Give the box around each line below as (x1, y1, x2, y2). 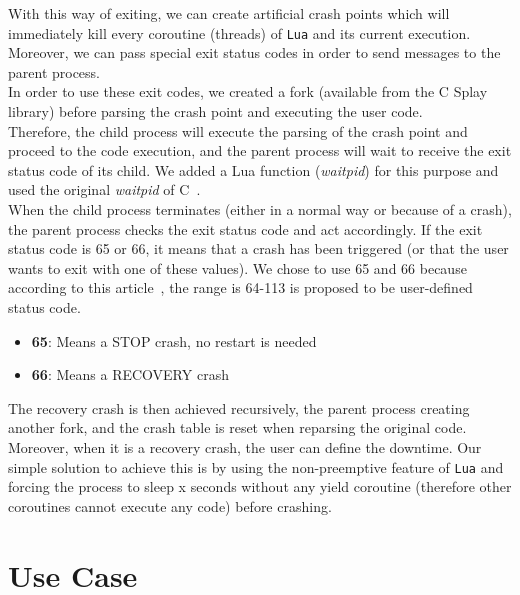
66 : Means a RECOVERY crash (31, 364, 229, 385)
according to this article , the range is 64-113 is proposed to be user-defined (8, 277, 473, 298)
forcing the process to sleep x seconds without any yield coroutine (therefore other (8, 476, 512, 497)
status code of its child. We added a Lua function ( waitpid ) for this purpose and (8, 159, 499, 180)
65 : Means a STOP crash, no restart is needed (31, 330, 317, 351)
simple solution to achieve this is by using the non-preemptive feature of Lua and (8, 456, 504, 477)
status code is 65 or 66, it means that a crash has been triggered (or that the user (8, 238, 509, 259)
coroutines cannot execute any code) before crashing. (8, 495, 332, 516)
